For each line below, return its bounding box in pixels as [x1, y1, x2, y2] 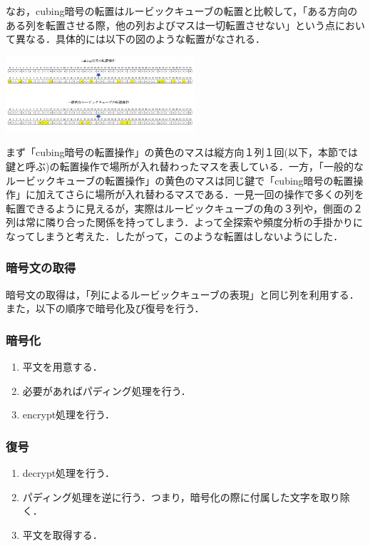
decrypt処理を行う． [22, 465, 115, 480]
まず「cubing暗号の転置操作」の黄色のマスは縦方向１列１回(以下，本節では [6, 145, 358, 160]
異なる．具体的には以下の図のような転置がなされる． [15, 31, 265, 46]
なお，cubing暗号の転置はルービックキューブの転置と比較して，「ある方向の [6, 4, 358, 18]
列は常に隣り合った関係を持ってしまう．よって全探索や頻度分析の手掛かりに [6, 215, 364, 230]
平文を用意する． [22, 359, 103, 374]
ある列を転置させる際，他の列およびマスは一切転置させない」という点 [6, 17, 335, 32]
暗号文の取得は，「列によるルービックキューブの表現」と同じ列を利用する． [6, 287, 359, 302]
